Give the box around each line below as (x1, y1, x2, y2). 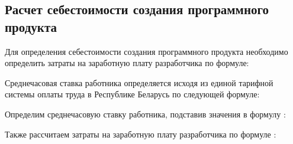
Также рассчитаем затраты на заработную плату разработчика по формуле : (5, 127, 276, 140)
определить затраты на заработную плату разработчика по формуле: (5, 57, 249, 69)
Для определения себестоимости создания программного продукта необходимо (5, 45, 288, 57)
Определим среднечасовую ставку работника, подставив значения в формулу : (5, 107, 286, 120)
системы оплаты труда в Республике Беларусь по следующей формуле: (5, 88, 260, 100)
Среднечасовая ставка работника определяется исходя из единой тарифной (5, 76, 273, 89)
